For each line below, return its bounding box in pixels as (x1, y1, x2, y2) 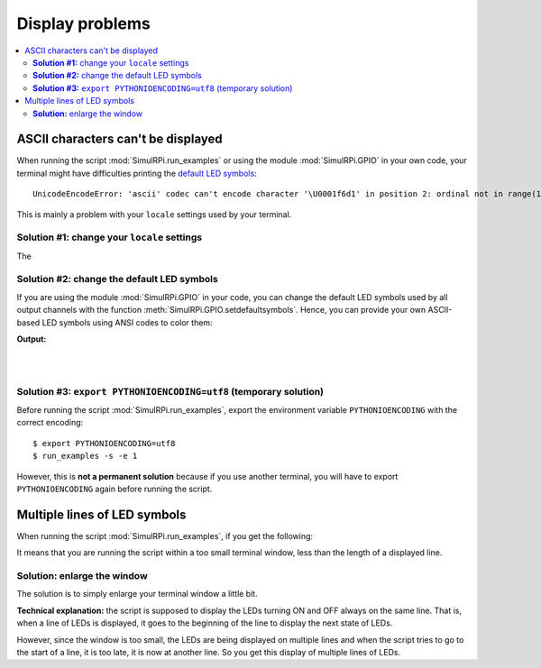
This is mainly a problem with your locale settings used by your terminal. (16, 208, 292, 220)
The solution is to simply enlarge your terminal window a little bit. (16, 589, 258, 599)
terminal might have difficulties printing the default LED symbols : (16, 168, 257, 178)
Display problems (16, 14, 151, 33)
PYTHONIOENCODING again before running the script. (16, 483, 213, 494)
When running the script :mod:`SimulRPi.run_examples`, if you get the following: (16, 530, 314, 541)
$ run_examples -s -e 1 (32, 451, 138, 462)
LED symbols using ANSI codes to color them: (41, 316, 213, 328)
